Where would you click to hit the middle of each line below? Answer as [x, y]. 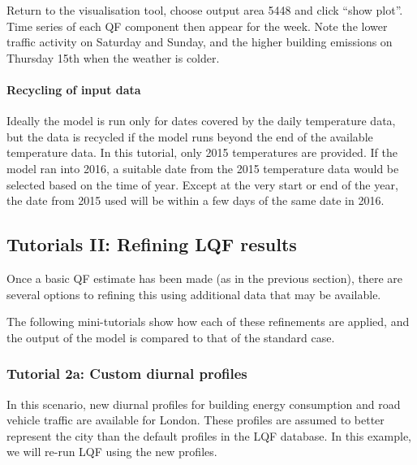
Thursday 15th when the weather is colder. [113, 57]
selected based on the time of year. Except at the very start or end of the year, [202, 184]
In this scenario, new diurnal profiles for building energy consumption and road [204, 404]
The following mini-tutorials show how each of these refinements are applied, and [208, 322]
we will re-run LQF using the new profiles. [112, 452]
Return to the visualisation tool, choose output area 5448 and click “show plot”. [205, 10]
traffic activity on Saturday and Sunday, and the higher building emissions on [200, 42]
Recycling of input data [74, 89]
